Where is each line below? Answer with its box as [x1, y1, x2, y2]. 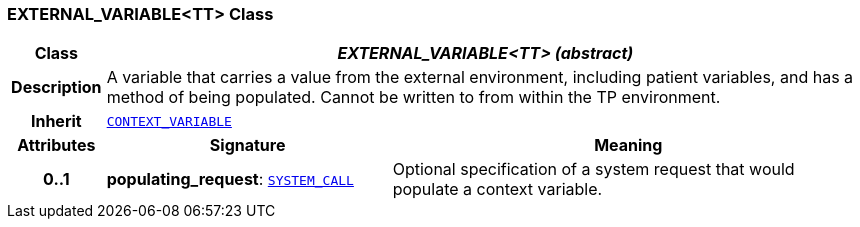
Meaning [594, 135, 663, 156]
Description [11, 77, 102, 98]
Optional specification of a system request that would [392, 159, 795, 180]
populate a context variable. [392, 179, 603, 200]
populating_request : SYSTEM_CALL [106, 169, 354, 190]
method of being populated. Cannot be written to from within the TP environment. [106, 87, 721, 108]
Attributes [17, 135, 96, 156]
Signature [209, 135, 286, 156]
